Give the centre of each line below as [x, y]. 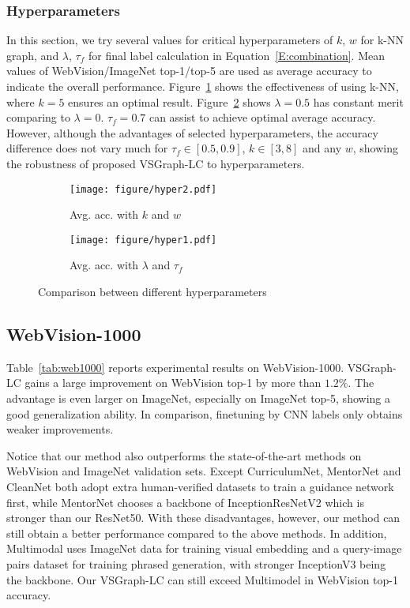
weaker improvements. [60, 429]
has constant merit [358, 101]
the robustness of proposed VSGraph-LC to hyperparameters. [156, 163]
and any [322, 148]
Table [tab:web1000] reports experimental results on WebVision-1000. [175, 367]
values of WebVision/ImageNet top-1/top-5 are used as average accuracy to [189, 71]
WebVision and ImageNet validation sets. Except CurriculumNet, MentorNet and [204, 471]
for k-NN [382, 40]
